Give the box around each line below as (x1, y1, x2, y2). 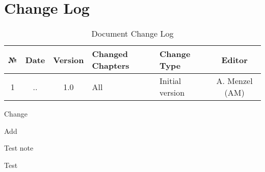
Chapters (92, 60, 129, 72)
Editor (221, 53, 248, 66)
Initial (160, 75, 181, 87)
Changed (92, 48, 128, 60)
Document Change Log (91, 27, 174, 40)
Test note (4, 142, 34, 153)
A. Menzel (216, 75, 253, 87)
